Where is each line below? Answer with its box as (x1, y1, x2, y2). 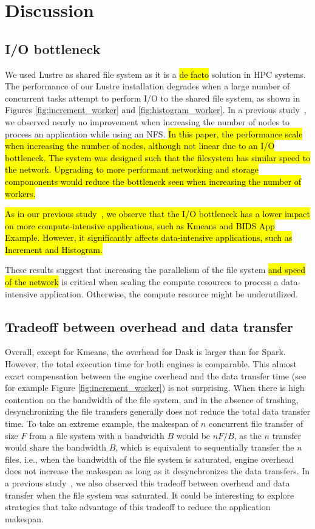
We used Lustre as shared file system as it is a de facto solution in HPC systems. (5, 67, 306, 80)
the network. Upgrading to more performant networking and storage (5, 163, 259, 176)
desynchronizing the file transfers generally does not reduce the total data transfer (5, 405, 311, 418)
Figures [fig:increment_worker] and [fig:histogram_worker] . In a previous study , (5, 103, 307, 116)
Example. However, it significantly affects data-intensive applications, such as (5, 231, 293, 244)
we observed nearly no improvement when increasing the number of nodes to (5, 115, 290, 128)
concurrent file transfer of (208, 417, 303, 430)
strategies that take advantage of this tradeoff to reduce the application (5, 500, 271, 513)
